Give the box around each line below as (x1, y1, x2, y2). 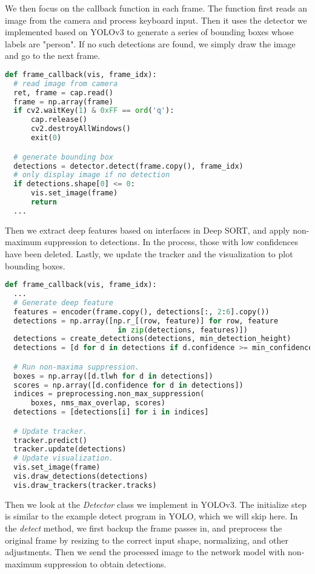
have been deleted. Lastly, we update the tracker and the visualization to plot (5, 247, 293, 260)
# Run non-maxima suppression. (13, 362, 139, 371)
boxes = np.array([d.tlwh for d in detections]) (13, 371, 213, 380)
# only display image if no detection (13, 171, 170, 180)
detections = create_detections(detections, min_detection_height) (13, 334, 291, 343)
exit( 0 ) (30, 133, 62, 143)
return (30, 198, 57, 206)
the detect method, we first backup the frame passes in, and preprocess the (5, 522, 282, 534)
